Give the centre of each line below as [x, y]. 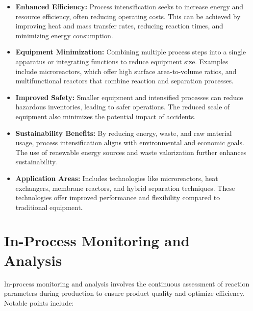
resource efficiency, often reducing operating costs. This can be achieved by [128, 16]
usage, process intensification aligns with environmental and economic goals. [130, 143]
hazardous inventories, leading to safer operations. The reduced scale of [123, 107]
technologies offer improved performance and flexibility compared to [118, 197]
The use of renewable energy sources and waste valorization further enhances [131, 152]
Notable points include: [39, 302]
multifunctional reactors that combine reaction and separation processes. [125, 81]
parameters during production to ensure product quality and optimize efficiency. [124, 293]
